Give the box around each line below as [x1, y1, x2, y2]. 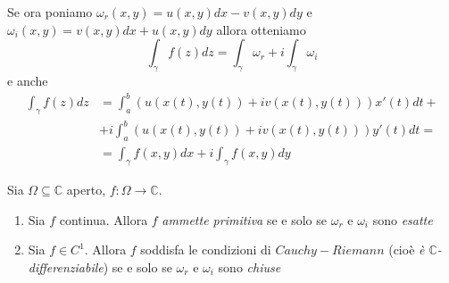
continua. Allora [59, 210, 148, 229]
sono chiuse [218, 257, 281, 276]
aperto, [66, 180, 106, 199]
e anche [7, 71, 48, 89]
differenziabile [28, 257, 104, 276]
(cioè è [388, 240, 425, 259]
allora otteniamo [216, 20, 306, 38]
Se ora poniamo [7, 3, 93, 21]
